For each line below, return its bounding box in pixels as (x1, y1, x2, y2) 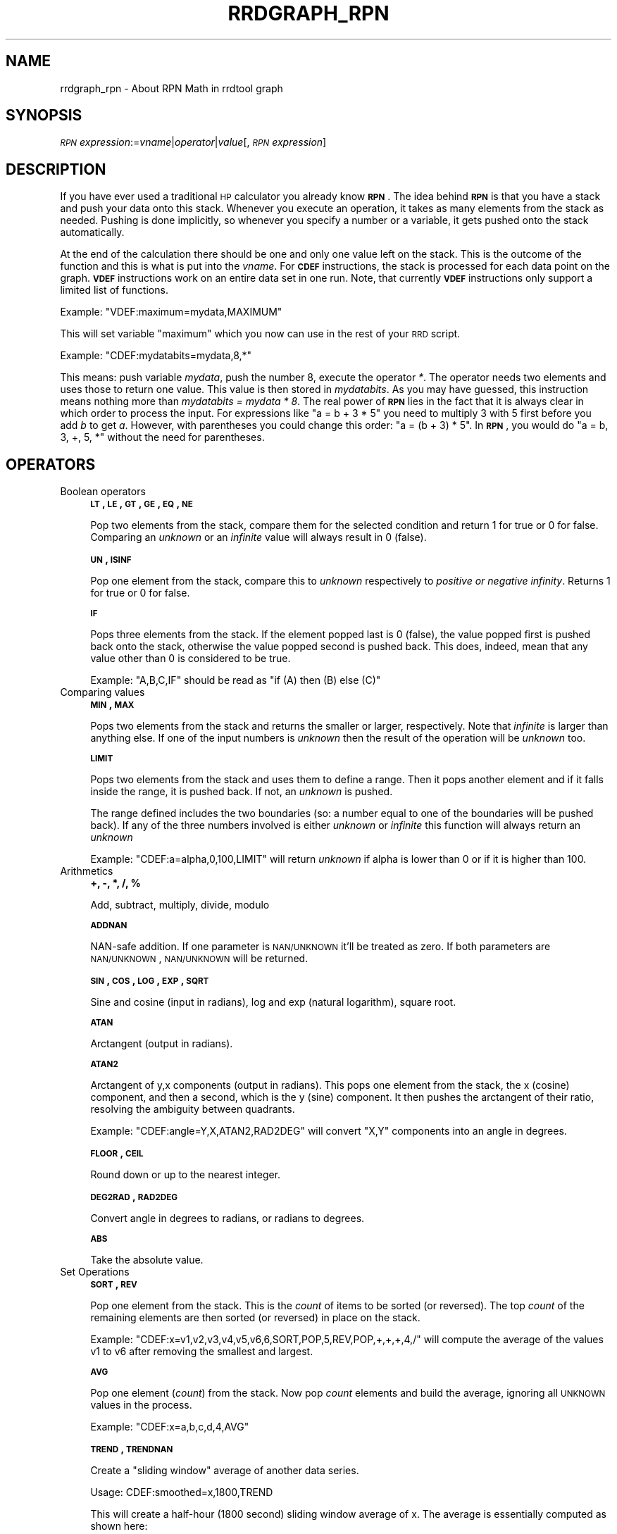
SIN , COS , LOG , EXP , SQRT (90, 974, 209, 987)
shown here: (90, 1520, 148, 1533)
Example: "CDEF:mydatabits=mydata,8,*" (60, 349, 252, 362)
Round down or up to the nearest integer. (90, 1168, 281, 1181)
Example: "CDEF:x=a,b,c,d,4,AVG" (90, 1421, 249, 1433)
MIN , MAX (90, 698, 135, 711)
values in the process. (90, 1399, 192, 1411)
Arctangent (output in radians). (90, 1037, 233, 1050)
